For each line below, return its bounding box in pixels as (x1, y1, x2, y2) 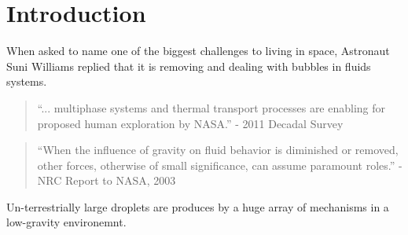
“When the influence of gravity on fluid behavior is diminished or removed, (37, 141, 399, 158)
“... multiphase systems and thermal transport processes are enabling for (37, 99, 386, 116)
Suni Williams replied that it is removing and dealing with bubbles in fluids (6, 57, 371, 74)
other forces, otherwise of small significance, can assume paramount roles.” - (37, 156, 402, 173)
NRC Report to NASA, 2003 (37, 172, 176, 189)
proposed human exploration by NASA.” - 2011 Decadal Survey (37, 115, 344, 131)
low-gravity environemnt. (6, 214, 127, 230)
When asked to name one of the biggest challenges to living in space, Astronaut (6, 42, 390, 59)
